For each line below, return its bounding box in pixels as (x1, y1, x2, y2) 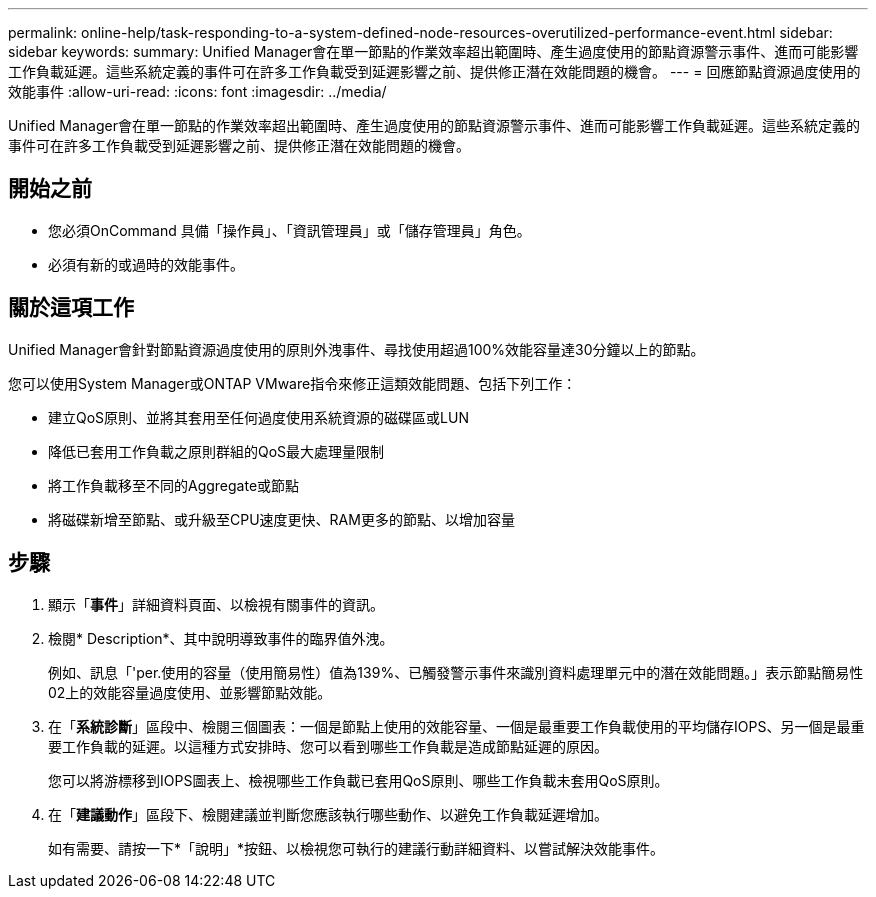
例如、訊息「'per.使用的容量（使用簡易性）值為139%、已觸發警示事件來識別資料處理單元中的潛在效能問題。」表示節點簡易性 (48, 663, 864, 681)
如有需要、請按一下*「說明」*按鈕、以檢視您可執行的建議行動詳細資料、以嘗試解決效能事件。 (48, 839, 665, 857)
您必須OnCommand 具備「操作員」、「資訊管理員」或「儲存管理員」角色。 (48, 221, 531, 239)
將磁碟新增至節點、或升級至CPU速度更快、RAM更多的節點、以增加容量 (48, 510, 515, 528)
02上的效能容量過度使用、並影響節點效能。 (48, 683, 332, 701)
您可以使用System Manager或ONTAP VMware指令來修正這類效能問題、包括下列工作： (8, 374, 577, 392)
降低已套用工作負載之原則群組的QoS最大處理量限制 (48, 442, 385, 460)
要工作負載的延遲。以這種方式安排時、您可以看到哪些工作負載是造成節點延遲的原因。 (48, 737, 608, 755)
